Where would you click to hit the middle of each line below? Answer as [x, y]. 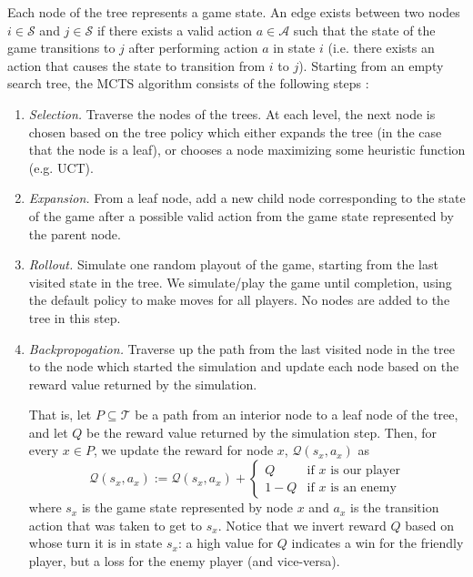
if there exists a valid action [175, 30]
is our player [365, 470]
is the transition [395, 507]
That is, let [60, 415]
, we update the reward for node [183, 450]
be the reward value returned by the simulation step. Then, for [261, 432]
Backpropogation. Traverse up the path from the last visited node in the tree [242, 348]
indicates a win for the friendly [377, 543]
